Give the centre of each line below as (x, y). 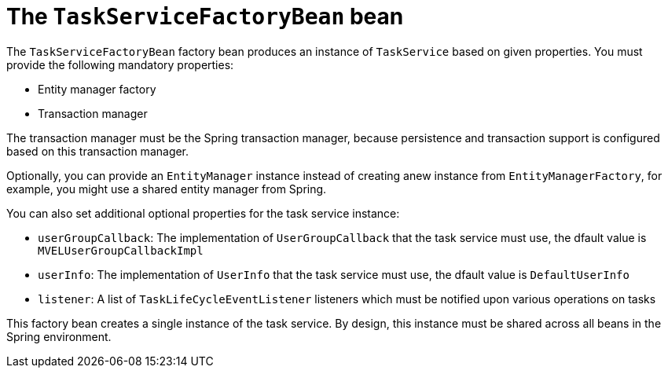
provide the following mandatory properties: (120, 64)
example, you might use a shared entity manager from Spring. (167, 189)
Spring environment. (59, 336)
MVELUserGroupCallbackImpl (121, 250)
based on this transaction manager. (98, 151)
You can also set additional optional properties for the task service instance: (203, 213)
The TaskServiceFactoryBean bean (205, 16)
